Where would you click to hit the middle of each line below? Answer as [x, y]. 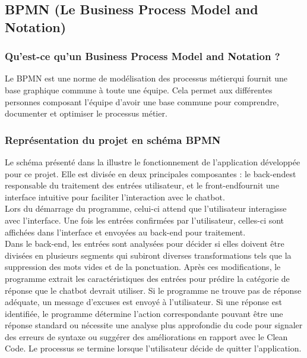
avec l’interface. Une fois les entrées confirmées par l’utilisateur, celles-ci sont [145, 220]
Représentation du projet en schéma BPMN [113, 139]
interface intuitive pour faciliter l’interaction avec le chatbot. [115, 197]
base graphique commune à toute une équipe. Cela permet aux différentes [139, 89]
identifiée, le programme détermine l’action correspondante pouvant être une [144, 313]
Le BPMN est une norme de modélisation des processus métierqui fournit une [146, 78]
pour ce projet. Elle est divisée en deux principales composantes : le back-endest [151, 173]
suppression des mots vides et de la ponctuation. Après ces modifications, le [143, 267]
